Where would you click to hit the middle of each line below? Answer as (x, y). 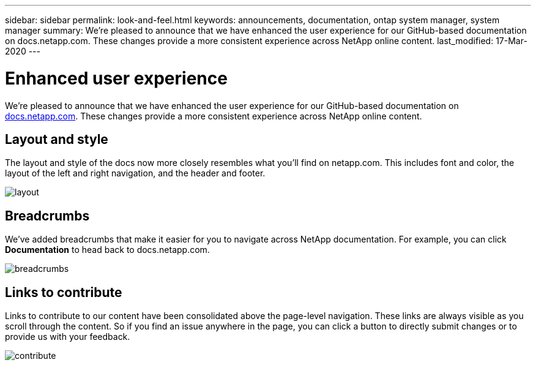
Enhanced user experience (116, 78)
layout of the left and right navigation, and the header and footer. (135, 173)
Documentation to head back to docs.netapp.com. (107, 250)
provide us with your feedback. (68, 337)
